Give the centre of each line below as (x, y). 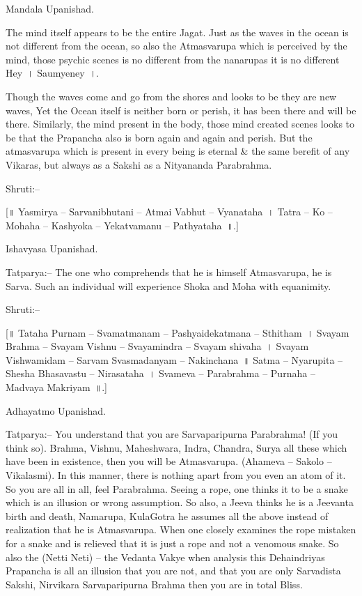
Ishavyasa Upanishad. (52, 249)
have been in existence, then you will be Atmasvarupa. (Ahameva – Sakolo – (169, 461)
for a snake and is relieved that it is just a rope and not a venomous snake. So (172, 543)
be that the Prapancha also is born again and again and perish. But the (159, 137)
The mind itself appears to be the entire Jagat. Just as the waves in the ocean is (177, 32)
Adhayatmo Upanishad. (56, 410)
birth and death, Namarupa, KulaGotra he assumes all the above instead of (167, 515)
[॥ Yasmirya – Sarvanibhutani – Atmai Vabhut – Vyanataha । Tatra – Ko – (169, 212)
